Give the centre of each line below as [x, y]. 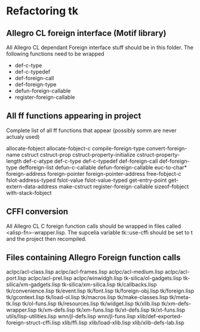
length [14, 161]
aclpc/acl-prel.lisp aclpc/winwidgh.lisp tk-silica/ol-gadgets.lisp [105, 278]
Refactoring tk [42, 11]
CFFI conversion [37, 211]
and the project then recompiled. [46, 239]
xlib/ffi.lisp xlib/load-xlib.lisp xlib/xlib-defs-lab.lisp [123, 323]
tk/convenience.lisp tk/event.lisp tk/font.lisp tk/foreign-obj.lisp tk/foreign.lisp [100, 291]
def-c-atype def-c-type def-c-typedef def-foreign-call [90, 161]
